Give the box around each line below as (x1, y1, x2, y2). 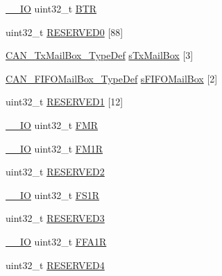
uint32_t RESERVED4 (6, 257, 105, 272)
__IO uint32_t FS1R (6, 187, 99, 202)
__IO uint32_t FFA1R (6, 234, 107, 248)
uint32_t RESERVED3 (6, 211, 105, 225)
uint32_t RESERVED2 (6, 164, 105, 179)
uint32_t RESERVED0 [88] (6, 24, 123, 39)
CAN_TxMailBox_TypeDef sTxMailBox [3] (6, 48, 194, 62)
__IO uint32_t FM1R (6, 141, 103, 155)
